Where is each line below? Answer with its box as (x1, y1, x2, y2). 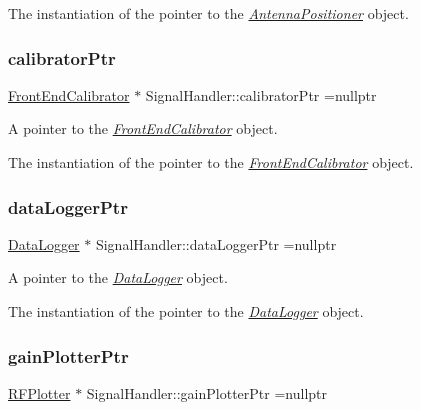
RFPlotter (8, 382, 71, 403)
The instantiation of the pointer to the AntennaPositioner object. (8, 3, 409, 23)
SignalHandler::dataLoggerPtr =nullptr (95, 233, 337, 254)
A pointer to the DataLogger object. (8, 267, 228, 288)
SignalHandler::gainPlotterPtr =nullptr (86, 382, 327, 403)
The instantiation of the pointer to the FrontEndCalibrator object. (8, 152, 414, 172)
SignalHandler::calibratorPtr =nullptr (145, 84, 377, 105)
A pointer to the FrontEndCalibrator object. (8, 118, 278, 139)
